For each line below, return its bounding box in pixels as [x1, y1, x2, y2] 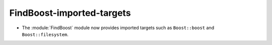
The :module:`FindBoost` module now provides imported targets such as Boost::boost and [22, 25, 214, 31]
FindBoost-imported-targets [9, 7, 131, 18]
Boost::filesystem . [22, 31, 69, 37]
